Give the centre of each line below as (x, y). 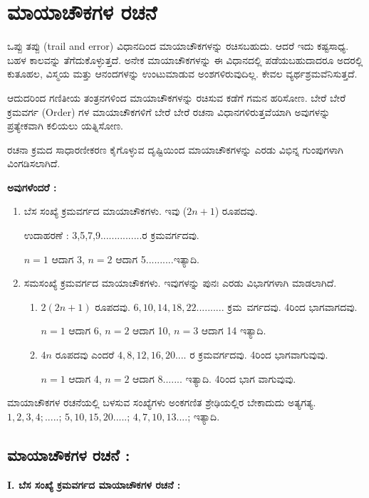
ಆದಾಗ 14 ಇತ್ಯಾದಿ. (234, 330)
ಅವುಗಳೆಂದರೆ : (32, 187)
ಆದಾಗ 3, (68, 259)
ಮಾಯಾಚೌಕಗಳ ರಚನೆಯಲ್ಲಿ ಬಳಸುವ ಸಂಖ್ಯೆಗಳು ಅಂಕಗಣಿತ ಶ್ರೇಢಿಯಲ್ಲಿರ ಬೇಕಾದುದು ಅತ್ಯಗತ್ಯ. (162, 402)
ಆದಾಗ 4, (85, 378)
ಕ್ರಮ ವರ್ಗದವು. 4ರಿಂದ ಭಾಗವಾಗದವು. (292, 306)
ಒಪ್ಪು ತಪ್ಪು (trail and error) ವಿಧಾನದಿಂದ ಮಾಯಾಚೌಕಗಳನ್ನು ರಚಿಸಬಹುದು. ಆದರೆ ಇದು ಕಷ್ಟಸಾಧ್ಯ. (178, 46)
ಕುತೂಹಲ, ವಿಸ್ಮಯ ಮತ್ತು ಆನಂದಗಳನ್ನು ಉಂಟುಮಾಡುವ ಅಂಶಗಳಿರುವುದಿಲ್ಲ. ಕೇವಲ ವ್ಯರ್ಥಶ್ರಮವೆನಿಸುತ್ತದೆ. (182, 74)
